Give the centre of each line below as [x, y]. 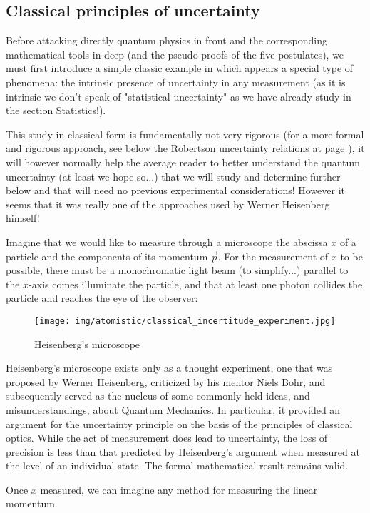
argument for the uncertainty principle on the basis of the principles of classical [179, 423]
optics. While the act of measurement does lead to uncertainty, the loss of [167, 438]
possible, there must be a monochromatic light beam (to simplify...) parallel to [177, 270]
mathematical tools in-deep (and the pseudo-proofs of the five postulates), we [175, 54]
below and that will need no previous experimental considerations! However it [175, 190]
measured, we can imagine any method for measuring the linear [179, 489]
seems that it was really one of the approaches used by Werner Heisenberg [168, 204]
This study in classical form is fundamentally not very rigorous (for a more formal [185, 134]
